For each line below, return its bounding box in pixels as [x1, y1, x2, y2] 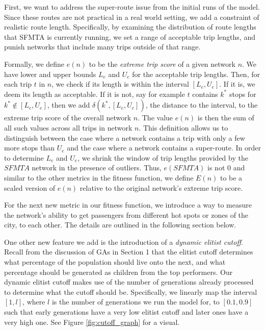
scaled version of [4, 182, 56, 193]
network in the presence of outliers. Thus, [32, 162, 162, 173]
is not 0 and [207, 162, 245, 173]
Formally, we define [4, 58, 65, 69]
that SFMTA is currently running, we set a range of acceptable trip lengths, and [4, 31, 255, 42]
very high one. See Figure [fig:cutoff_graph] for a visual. [4, 316, 180, 327]
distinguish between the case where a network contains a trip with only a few [4, 132, 245, 143]
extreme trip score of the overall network [4, 112, 131, 123]
